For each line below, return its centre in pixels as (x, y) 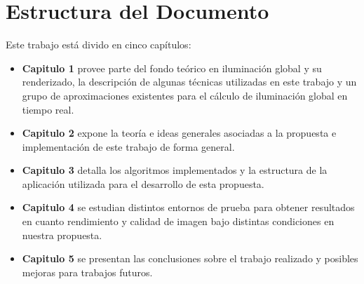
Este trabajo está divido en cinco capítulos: (99, 45)
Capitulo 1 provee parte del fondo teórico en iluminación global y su (172, 68)
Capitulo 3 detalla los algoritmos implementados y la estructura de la (175, 170)
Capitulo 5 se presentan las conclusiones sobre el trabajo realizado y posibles (190, 258)
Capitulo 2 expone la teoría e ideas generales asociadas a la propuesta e (179, 133)
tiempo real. (48, 109)
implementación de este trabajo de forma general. (128, 146)
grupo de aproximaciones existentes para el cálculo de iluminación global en (185, 95)
